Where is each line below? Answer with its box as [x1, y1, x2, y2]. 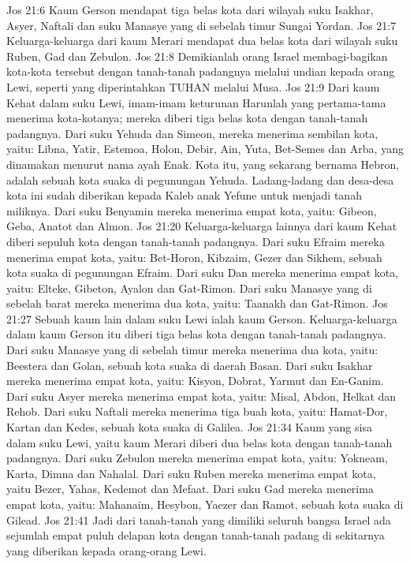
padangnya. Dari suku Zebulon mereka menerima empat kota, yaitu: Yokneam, [6, 450, 388, 466]
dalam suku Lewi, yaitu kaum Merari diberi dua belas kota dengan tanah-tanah [6, 434, 393, 450]
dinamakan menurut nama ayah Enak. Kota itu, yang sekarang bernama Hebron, [6, 155, 400, 172]
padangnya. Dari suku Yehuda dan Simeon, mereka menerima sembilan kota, [6, 125, 378, 141]
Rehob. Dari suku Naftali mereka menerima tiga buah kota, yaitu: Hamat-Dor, [6, 403, 388, 420]
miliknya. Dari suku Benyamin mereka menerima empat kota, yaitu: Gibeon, [6, 202, 377, 219]
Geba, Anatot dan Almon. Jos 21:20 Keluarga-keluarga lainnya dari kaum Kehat [6, 218, 397, 234]
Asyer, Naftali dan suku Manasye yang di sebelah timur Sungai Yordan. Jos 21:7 [6, 17, 397, 33]
